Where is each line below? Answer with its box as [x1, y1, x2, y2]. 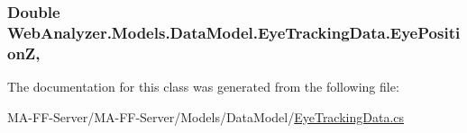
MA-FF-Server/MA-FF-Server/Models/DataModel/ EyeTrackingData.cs [7, 107, 405, 126]
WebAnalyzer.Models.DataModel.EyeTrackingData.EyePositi [7, 21, 461, 43]
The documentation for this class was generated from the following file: [7, 77, 399, 96]
